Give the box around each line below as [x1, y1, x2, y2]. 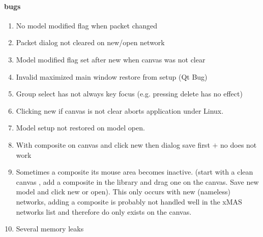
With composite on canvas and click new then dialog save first [16, 139, 210, 150]
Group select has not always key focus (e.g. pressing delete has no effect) [16, 88, 243, 99]
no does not [220, 139, 257, 150]
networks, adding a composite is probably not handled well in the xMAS [16, 196, 242, 207]
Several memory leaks [16, 223, 84, 234]
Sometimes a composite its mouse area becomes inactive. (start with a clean [16, 166, 253, 177]
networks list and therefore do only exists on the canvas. [16, 206, 192, 217]
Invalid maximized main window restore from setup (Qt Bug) [16, 71, 208, 82]
